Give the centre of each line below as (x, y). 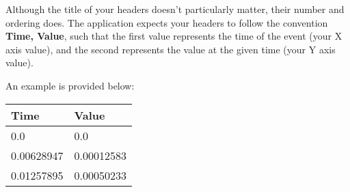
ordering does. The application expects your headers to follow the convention (167, 22)
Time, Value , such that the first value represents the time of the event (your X (174, 36)
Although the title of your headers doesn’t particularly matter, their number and (175, 9)
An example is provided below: (70, 85)
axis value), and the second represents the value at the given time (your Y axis (171, 49)
